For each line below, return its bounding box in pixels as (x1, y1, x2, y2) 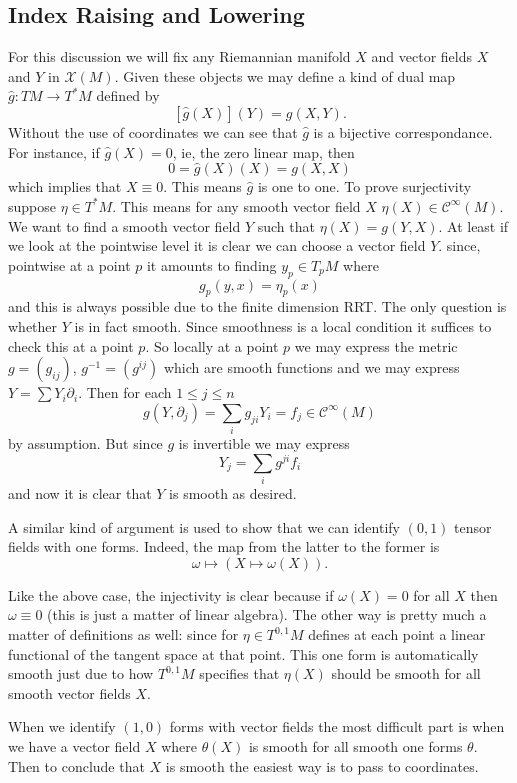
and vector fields (371, 46, 472, 67)
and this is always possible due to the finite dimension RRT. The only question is (8, 296, 507, 317)
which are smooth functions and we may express (163, 357, 460, 378)
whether (8, 315, 58, 336)
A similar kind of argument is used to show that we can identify (8, 516, 400, 537)
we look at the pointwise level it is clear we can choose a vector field (8, 235, 426, 256)
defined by (96, 85, 160, 106)
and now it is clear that (8, 483, 152, 504)
